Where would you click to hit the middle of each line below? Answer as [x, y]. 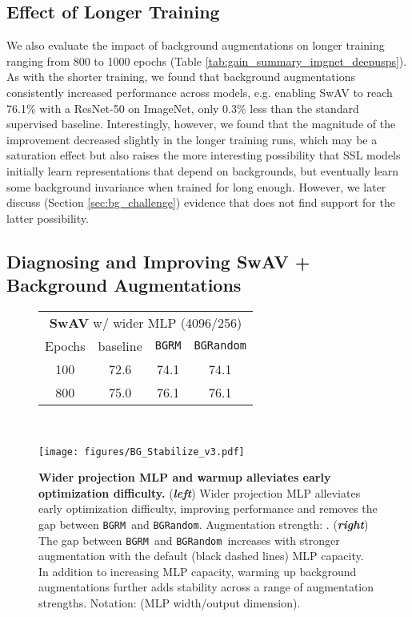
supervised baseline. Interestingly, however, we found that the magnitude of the [201, 124]
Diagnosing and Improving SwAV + [158, 261]
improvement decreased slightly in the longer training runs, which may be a [192, 139]
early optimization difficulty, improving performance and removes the [208, 508]
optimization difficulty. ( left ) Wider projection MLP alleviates [200, 492]
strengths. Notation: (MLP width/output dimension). [170, 603]
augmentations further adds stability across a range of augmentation [206, 587]
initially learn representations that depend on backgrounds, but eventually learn [203, 170]
